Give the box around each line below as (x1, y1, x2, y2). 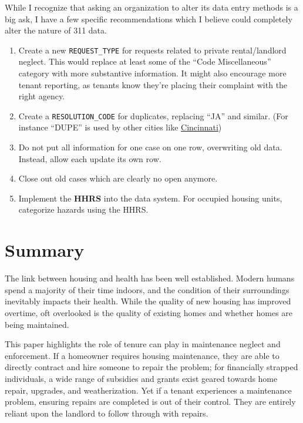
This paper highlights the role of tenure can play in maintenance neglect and (5, 338, 281, 350)
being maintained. (5, 318, 69, 330)
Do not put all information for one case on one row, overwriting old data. (18, 141, 282, 153)
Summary (5, 238, 85, 262)
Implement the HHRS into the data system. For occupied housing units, (18, 192, 282, 204)
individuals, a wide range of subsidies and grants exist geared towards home (5, 372, 278, 384)
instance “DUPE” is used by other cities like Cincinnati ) (18, 121, 222, 133)
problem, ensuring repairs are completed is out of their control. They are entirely (5, 395, 296, 408)
